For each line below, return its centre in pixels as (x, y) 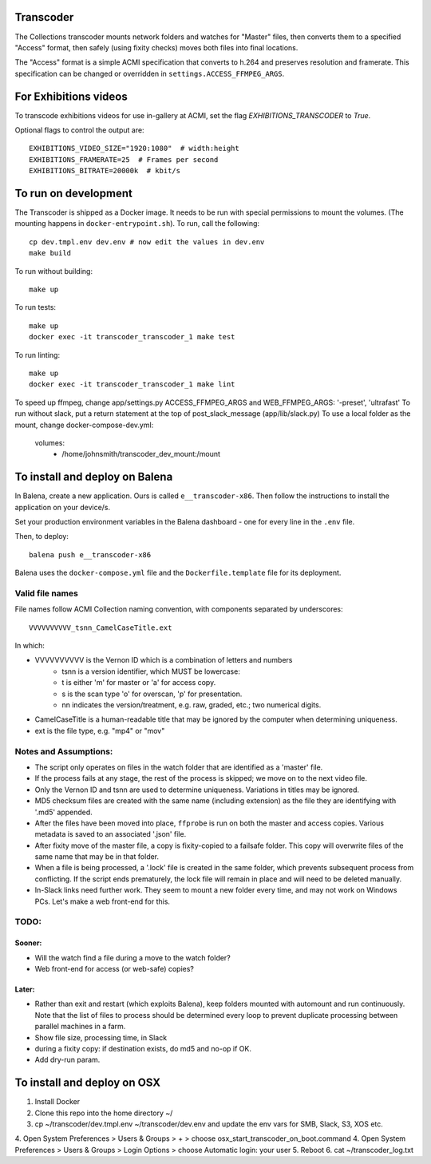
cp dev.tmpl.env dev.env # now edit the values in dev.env (147, 242)
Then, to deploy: (42, 536)
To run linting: (37, 354)
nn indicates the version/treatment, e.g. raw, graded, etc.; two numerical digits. (192, 705)
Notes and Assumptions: (64, 751)
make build (50, 253)
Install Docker (57, 1102)
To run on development (74, 193)
